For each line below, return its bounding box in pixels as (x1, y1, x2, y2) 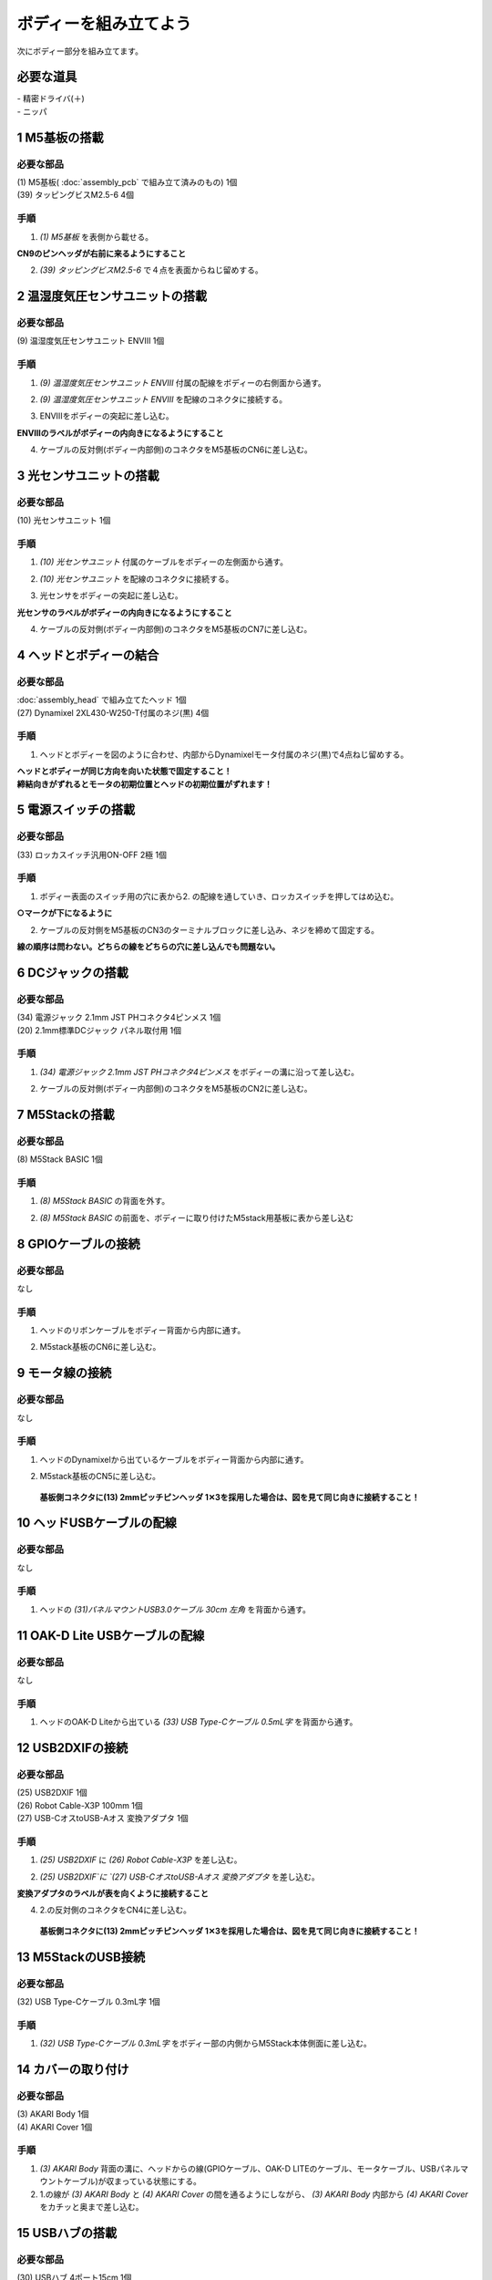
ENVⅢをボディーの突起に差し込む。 (39, 410, 174, 421)
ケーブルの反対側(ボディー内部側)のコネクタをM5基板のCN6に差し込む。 (39, 444, 313, 455)
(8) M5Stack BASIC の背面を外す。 (39, 1196, 170, 1207)
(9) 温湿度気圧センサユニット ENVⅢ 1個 (16, 336, 165, 347)
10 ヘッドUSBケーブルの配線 (16, 1515, 177, 1531)
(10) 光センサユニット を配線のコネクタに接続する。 (39, 573, 234, 584)
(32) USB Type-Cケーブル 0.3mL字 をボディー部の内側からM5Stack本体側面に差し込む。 (39, 2038, 373, 2049)
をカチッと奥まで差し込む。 (39, 2201, 144, 2212)
